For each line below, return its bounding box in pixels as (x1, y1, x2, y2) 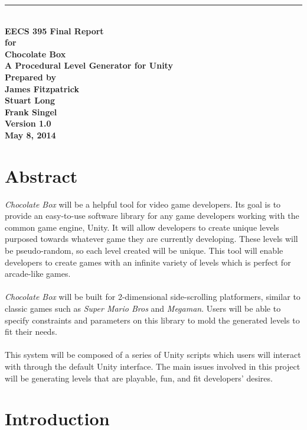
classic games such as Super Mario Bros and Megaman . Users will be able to (5, 302, 281, 314)
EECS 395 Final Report (5, 24, 104, 37)
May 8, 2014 (5, 128, 56, 141)
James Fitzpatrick (5, 82, 79, 95)
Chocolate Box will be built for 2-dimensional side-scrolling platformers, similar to (5, 290, 301, 303)
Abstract (5, 163, 78, 187)
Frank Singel (5, 105, 57, 118)
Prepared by (5, 70, 57, 83)
